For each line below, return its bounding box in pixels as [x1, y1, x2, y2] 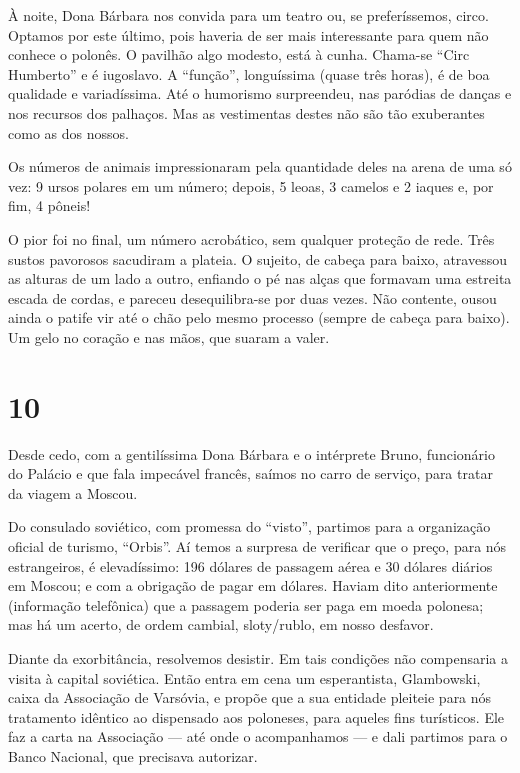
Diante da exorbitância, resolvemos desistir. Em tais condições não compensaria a [8, 647, 508, 668]
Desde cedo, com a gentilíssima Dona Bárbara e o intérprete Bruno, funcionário [8, 443, 495, 464]
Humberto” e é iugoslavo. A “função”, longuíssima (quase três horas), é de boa [8, 63, 490, 84]
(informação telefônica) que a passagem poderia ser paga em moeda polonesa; [8, 594, 484, 615]
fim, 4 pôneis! [8, 195, 91, 216]
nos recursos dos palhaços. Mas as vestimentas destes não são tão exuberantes [8, 102, 485, 123]
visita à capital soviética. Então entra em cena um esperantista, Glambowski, [8, 667, 481, 688]
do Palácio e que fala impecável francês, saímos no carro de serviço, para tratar [8, 463, 493, 484]
